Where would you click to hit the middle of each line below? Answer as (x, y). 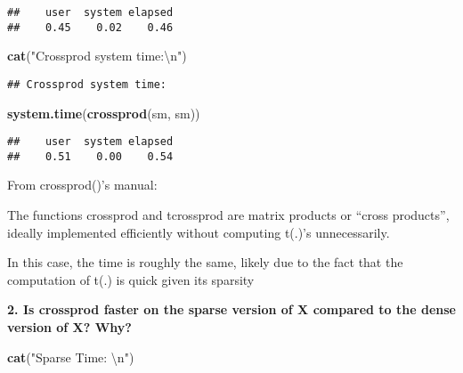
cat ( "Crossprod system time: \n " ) (97, 56)
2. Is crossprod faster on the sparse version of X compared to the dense (231, 309)
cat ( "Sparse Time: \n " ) (71, 357)
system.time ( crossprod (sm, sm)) (104, 113)
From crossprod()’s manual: (82, 185)
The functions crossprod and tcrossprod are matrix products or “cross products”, (228, 215)
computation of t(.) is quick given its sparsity (131, 279)
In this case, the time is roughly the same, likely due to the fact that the (205, 262)
